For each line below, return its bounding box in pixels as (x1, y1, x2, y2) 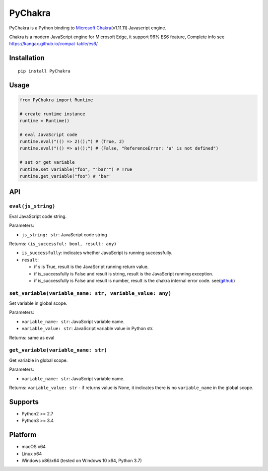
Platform (9, 431, 37, 439)
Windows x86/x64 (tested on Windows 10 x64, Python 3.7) (21, 457, 142, 464)
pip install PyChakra (18, 68, 70, 74)
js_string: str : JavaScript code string (21, 231, 107, 238)
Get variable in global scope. (9, 357, 68, 363)
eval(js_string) (9, 203, 56, 209)
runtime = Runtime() (19, 118, 69, 124)
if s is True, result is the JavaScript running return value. (34, 264, 149, 270)
